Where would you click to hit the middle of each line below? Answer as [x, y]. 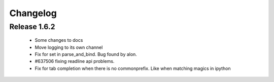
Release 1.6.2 [32, 27]
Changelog [33, 13]
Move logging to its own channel [69, 47]
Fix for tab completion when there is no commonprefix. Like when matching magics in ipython [133, 68]
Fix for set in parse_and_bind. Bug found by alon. [86, 54]
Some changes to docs [59, 40]
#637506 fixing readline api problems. [75, 61]
